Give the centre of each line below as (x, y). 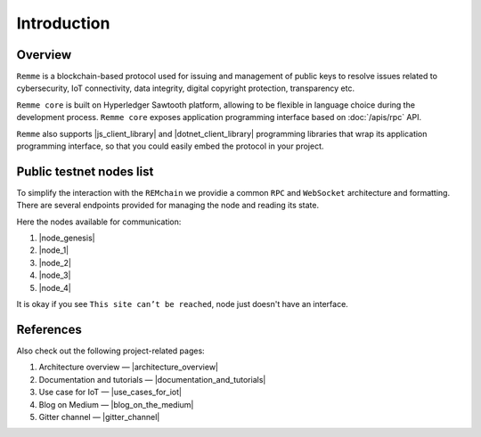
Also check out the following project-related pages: (110, 351)
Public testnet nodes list (85, 171)
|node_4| (55, 287)
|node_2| (55, 263)
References (49, 329)
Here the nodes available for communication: (99, 222)
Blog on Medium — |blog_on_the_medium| (116, 404)
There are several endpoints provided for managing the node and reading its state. (168, 206)
